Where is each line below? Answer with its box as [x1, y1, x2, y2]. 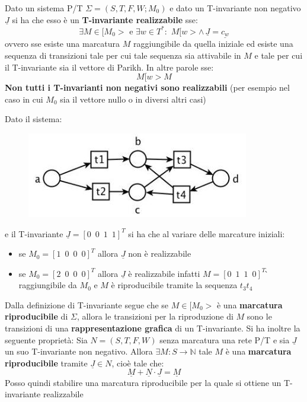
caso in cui [5, 92, 43, 105]
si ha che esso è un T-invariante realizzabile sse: [12, 13, 198, 25]
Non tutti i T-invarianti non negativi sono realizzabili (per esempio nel [5, 81, 290, 94]
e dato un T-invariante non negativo [170, 2, 301, 14]
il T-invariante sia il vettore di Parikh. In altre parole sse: [5, 60, 214, 73]
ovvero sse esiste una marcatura [5, 37, 120, 50]
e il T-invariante [5, 227, 63, 240]
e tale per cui [254, 49, 303, 61]
